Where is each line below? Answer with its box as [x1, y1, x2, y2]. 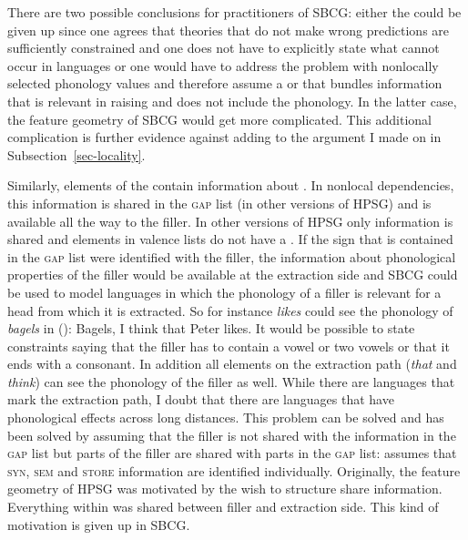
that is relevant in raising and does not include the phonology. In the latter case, [7, 91, 457, 110]
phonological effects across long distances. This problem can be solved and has [7, 408, 444, 427]
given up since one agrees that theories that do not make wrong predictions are [7, 20, 450, 39]
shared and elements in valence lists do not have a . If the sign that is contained [7, 229, 453, 249]
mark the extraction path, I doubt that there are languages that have [7, 390, 394, 409]
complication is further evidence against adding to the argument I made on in [7, 127, 442, 147]
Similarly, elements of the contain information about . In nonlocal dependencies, [7, 176, 454, 195]
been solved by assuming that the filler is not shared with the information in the [7, 425, 456, 444]
